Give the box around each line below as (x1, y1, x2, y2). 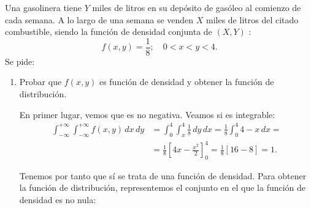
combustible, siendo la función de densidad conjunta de (5, 25, 212, 38)
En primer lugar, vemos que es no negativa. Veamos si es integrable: (19, 108, 275, 121)
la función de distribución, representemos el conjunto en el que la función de (19, 181, 306, 194)
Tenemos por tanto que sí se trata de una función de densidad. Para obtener (19, 169, 307, 182)
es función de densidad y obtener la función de (99, 75, 274, 88)
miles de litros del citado (205, 13, 299, 26)
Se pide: (5, 54, 35, 67)
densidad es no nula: (19, 193, 96, 206)
